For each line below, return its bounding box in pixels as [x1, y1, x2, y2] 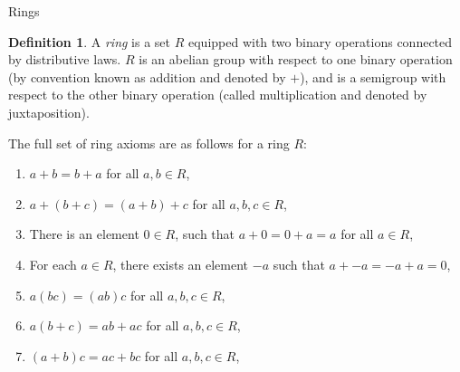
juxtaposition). [8, 102, 90, 121]
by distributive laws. [8, 50, 121, 69]
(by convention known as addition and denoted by [8, 67, 286, 86]
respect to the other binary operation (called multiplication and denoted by [8, 85, 427, 104]
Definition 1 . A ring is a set [8, 32, 171, 51]
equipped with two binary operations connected [187, 32, 453, 51]
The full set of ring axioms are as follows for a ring [8, 133, 290, 152]
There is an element [29, 224, 139, 243]
